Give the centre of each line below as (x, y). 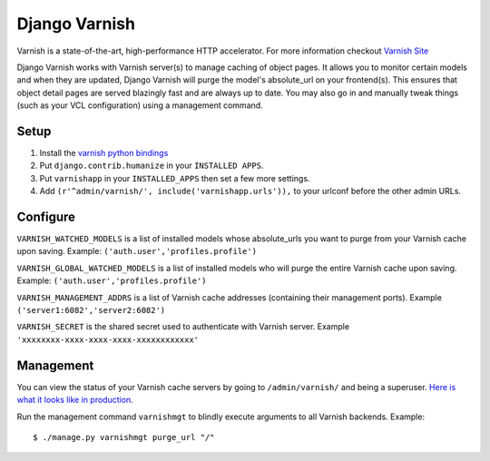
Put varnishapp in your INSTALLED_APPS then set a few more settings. (175, 178)
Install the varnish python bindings (104, 153)
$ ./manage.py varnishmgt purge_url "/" (124, 437)
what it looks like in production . (75, 400)
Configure (46, 217)
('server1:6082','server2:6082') (91, 310)
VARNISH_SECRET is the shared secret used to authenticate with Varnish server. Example (183, 327)
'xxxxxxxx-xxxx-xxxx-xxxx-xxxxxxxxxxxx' (108, 339)
